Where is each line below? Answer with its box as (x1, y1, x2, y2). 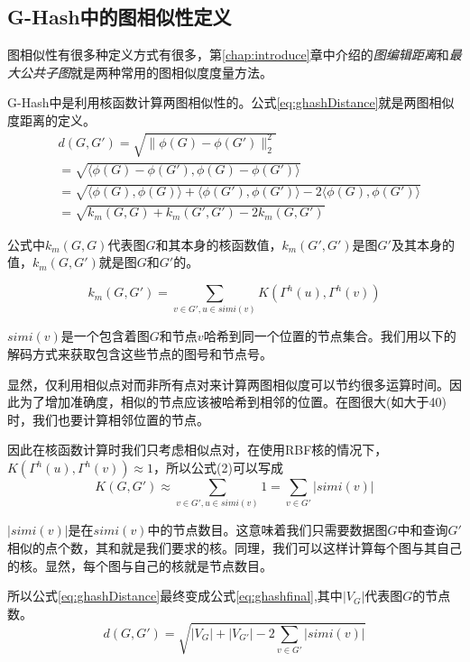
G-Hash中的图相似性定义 (7, 3, 232, 31)
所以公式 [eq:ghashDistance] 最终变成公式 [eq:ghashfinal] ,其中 (7, 586, 343, 605)
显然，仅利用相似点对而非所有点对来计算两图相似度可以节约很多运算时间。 (7, 374, 449, 393)
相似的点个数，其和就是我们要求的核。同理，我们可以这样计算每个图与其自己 (7, 538, 462, 557)
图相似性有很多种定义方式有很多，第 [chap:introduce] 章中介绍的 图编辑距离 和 (7, 45, 449, 64)
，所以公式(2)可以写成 (153, 458, 283, 477)
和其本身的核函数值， (155, 234, 282, 253)
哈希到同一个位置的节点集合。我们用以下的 (203, 326, 456, 345)
